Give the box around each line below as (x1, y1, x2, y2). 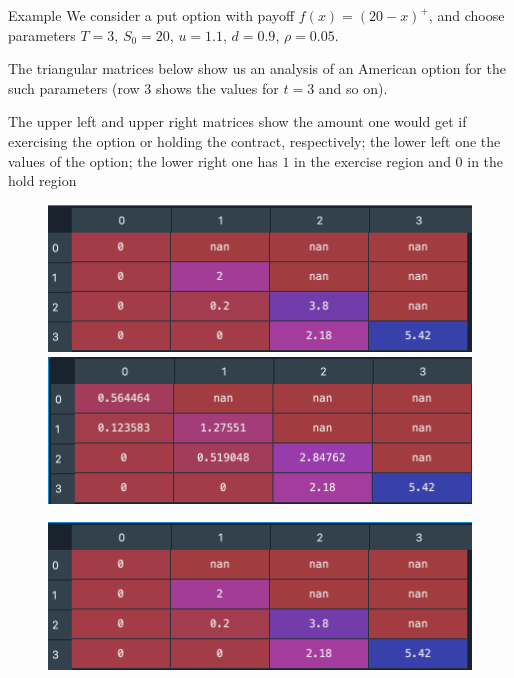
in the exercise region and (294, 150, 451, 171)
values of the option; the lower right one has (8, 150, 278, 171)
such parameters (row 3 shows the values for (8, 77, 279, 98)
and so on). (318, 77, 388, 98)
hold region (8, 170, 77, 191)
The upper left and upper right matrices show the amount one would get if (8, 111, 467, 132)
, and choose (428, 5, 505, 25)
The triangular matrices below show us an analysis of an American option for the (8, 58, 506, 79)
